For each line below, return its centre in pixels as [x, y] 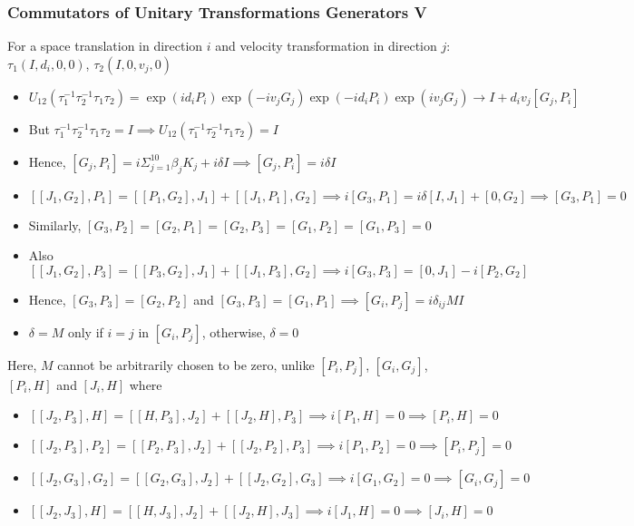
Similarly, [55, 224]
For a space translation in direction [105, 46]
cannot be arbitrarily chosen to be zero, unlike [186, 364]
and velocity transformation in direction [326, 46]
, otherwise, [234, 331]
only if [85, 331]
